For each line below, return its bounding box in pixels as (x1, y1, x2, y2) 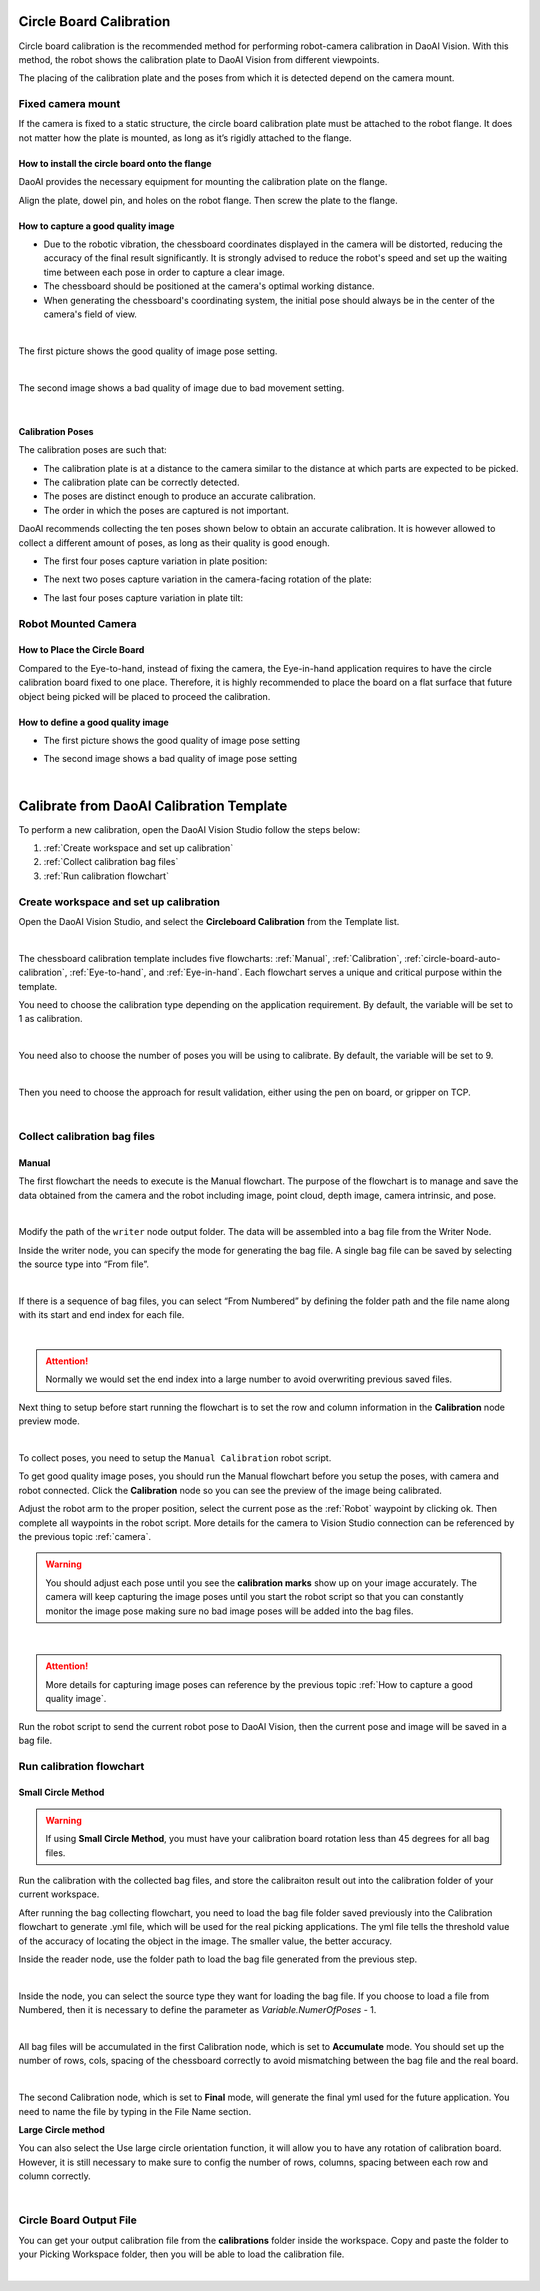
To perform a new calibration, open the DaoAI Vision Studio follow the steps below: (18, 823, 361, 835)
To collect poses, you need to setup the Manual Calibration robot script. (18, 1452, 332, 1464)
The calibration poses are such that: (18, 444, 167, 456)
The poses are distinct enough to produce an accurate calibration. (43, 490, 317, 502)
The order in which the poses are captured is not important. (43, 504, 290, 516)
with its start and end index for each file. (18, 1309, 185, 1321)
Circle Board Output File (18, 2213, 137, 2227)
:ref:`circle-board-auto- (403, 952, 501, 964)
